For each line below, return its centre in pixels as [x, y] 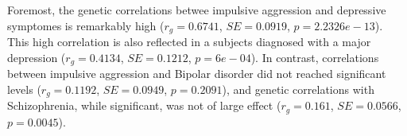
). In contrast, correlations [315, 57]
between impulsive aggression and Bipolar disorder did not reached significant [197, 74]
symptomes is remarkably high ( [86, 25]
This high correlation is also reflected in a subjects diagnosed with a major [189, 42]
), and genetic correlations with [298, 89]
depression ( [37, 57]
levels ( [24, 89]
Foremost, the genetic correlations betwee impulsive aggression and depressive [197, 10]
